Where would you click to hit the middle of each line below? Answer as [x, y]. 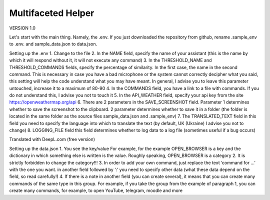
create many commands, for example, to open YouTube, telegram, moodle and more [96, 190]
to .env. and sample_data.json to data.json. [53, 44]
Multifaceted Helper [52, 13]
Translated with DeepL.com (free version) [52, 139]
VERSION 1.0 [22, 28]
